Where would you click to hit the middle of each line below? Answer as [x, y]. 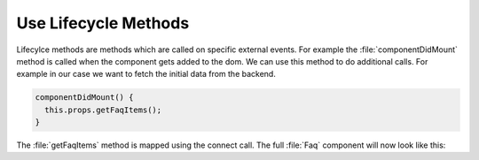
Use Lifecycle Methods [103, 23]
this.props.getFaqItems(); [103, 110]
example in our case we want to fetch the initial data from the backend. [146, 74]
